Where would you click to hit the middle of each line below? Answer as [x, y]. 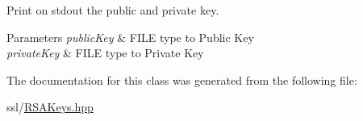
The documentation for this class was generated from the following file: [182, 79]
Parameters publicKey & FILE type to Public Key [130, 37]
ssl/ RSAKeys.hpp [50, 107]
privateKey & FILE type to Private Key [105, 53]
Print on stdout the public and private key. [113, 10]
